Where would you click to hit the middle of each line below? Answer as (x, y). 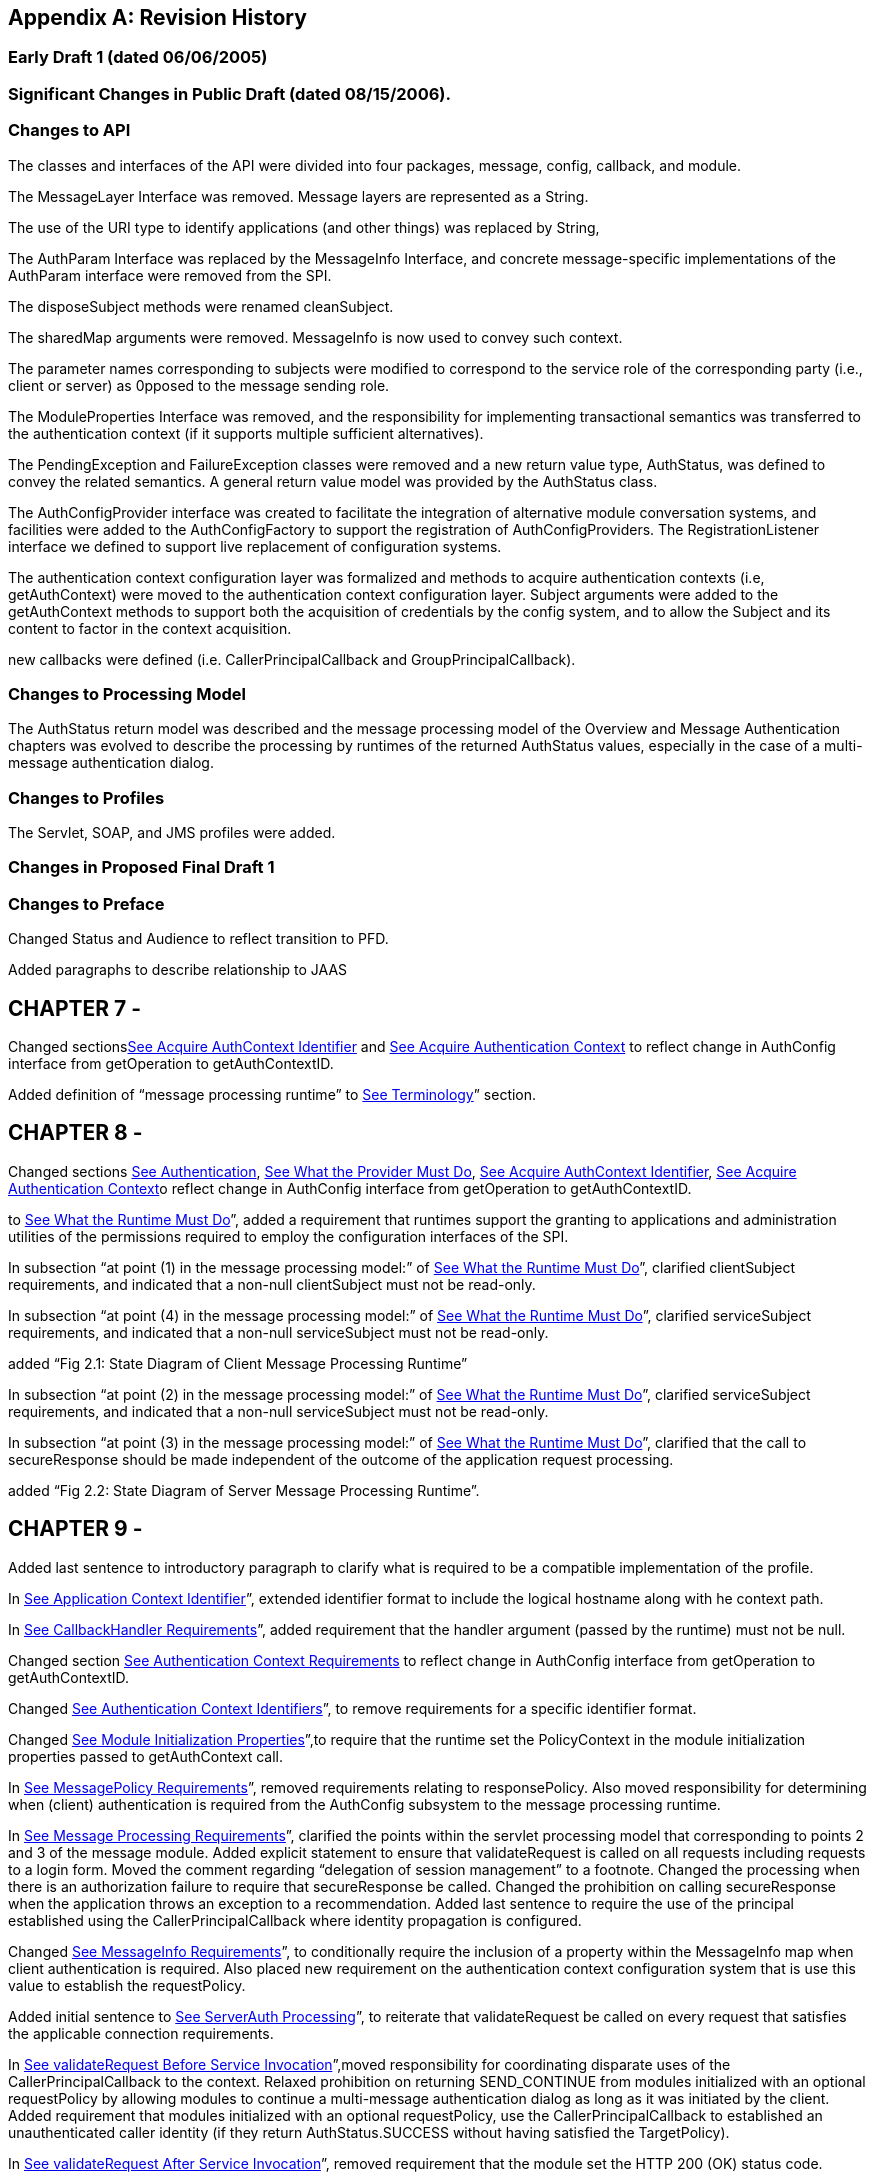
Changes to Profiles (86, 797)
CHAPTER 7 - (75, 1008)
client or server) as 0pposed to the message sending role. (199, 385)
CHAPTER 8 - (75, 1133)
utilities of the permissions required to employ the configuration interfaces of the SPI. (288, 1236)
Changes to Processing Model (127, 693)
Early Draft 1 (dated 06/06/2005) (138, 57)
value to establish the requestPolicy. (127, 1985)
